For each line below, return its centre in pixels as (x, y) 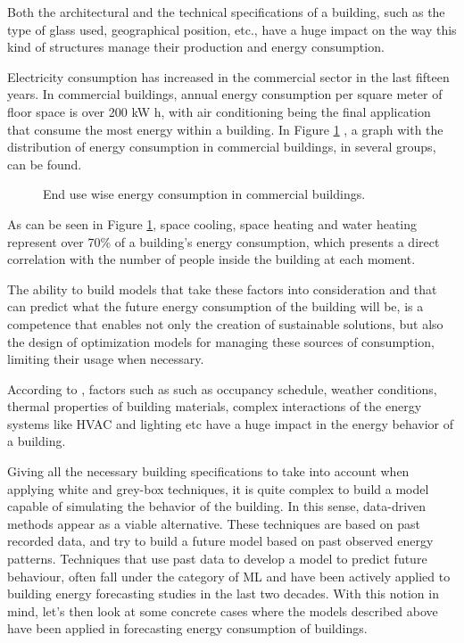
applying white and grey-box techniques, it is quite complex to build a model (218, 488)
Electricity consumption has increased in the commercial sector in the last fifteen (228, 76)
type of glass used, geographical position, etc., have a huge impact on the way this (232, 29)
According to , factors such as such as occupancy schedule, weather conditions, (222, 388)
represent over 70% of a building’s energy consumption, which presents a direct (224, 241)
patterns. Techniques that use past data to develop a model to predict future (217, 559)
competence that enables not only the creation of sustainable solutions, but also (225, 323)
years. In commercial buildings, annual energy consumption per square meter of (225, 94)
